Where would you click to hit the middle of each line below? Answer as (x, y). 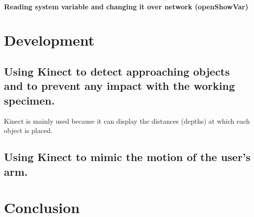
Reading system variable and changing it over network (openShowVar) (126, 6)
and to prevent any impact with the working (119, 86)
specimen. (29, 100)
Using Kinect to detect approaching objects (117, 71)
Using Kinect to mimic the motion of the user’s (127, 157)
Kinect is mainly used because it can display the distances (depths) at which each (127, 121)
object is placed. (28, 130)
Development (49, 40)
